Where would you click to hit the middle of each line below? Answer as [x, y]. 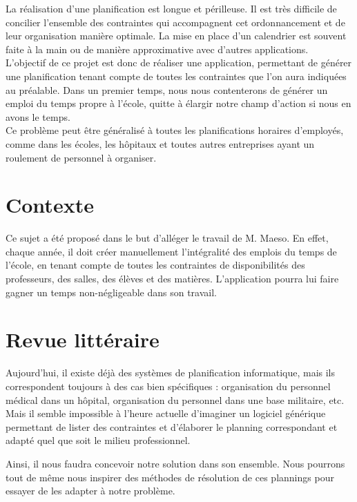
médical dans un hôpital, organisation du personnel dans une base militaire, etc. [175, 399]
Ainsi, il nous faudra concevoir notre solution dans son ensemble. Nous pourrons [175, 463]
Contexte [50, 205]
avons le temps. [38, 116]
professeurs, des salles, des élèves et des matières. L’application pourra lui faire [172, 279]
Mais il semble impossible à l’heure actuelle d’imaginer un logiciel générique [166, 413]
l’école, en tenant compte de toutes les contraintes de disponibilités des [155, 265]
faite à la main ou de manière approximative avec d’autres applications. [157, 49]
